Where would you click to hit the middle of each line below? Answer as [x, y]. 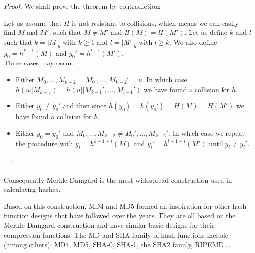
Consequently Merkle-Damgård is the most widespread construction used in [118, 179]
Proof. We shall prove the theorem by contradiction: [82, 6]
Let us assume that [33, 22]
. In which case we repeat [207, 133]
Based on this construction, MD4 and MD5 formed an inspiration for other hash [125, 206]
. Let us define [206, 32]
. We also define [193, 42]
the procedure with [44, 143]
